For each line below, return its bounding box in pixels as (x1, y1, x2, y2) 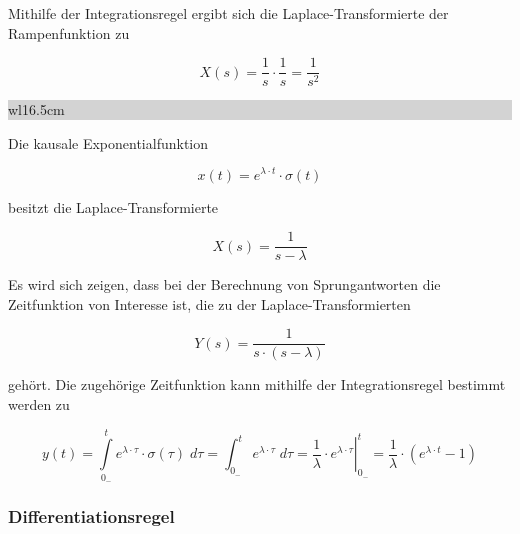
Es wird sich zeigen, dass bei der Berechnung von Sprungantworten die (8, 274, 441, 295)
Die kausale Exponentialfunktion (8, 132, 209, 153)
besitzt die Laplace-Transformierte (8, 196, 219, 217)
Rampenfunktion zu (8, 22, 130, 43)
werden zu (8, 394, 70, 415)
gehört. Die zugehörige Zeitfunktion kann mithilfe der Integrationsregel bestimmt (8, 374, 506, 395)
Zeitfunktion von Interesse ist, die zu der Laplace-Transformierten (8, 293, 411, 314)
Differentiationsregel (8, 504, 175, 529)
